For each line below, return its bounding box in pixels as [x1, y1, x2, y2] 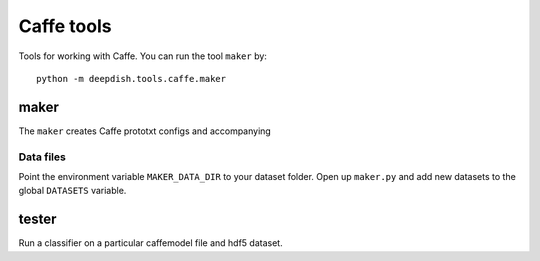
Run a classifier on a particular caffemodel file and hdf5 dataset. [18, 237, 284, 249]
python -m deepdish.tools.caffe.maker [36, 73, 227, 84]
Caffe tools [18, 15, 112, 37]
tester [18, 211, 57, 228]
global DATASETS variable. [18, 185, 127, 197]
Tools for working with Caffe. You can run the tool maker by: [18, 50, 267, 62]
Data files [18, 150, 67, 164]
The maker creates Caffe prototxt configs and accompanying [18, 125, 272, 137]
